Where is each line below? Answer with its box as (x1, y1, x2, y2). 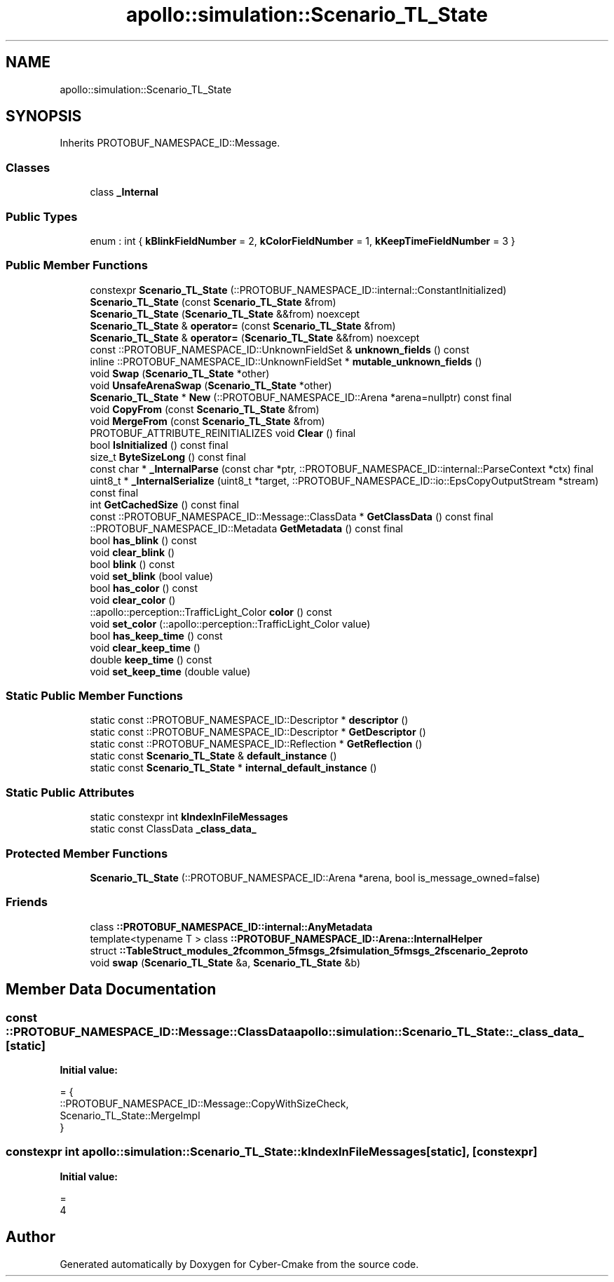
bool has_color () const (90, 581, 198, 594)
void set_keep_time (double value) (90, 665, 251, 677)
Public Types (6, 209, 78, 224)
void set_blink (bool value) (90, 569, 214, 582)
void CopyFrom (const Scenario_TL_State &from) (90, 403, 320, 415)
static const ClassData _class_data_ (90, 823, 257, 835)
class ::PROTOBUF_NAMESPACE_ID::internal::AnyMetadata (90, 920, 373, 933)
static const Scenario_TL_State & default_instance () (90, 750, 337, 762)
